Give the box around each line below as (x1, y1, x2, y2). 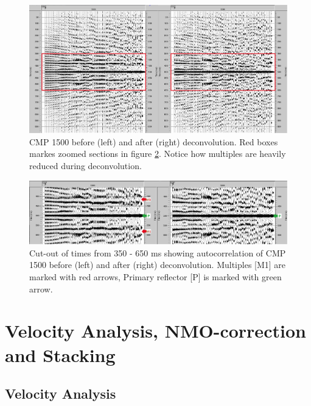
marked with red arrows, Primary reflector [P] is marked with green (29, 270, 282, 283)
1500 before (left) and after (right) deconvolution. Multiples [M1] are (29, 258, 286, 271)
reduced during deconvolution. (29, 159, 142, 172)
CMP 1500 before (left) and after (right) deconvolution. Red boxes (29, 135, 278, 148)
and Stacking (5, 342, 116, 367)
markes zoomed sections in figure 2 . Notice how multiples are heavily (29, 147, 286, 160)
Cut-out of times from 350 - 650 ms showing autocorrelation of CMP (29, 246, 286, 259)
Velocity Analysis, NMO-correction (5, 318, 306, 343)
